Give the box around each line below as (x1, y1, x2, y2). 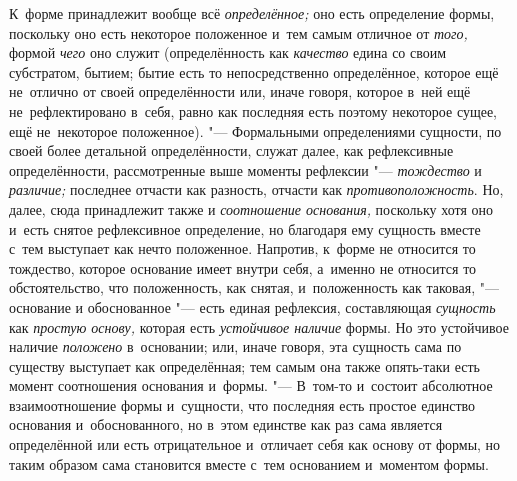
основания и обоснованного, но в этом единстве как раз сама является (9, 414, 443, 435)
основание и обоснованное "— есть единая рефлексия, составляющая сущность (9, 296, 496, 317)
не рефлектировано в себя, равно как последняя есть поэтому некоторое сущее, (9, 100, 498, 121)
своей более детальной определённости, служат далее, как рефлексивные (9, 140, 454, 161)
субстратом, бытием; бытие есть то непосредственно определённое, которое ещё (9, 61, 499, 82)
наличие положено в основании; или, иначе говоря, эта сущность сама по (9, 336, 462, 357)
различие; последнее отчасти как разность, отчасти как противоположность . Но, (9, 179, 504, 200)
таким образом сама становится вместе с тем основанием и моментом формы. (9, 453, 489, 474)
